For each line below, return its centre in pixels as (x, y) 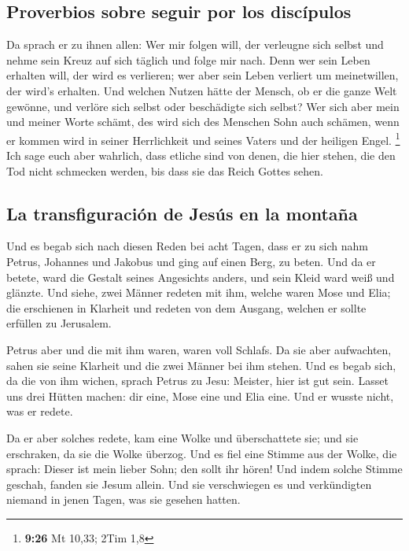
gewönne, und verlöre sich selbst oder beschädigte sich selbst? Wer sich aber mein (203, 106)
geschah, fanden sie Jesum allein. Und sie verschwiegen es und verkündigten (189, 484)
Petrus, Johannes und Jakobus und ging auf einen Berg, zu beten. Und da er (191, 261)
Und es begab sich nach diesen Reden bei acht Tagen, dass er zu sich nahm (187, 246)
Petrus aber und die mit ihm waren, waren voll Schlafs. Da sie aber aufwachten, (199, 349)
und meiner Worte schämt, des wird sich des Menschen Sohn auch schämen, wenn (203, 122)
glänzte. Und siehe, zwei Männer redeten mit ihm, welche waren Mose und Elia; (199, 292)
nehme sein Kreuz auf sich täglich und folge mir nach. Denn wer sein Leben (188, 59)
